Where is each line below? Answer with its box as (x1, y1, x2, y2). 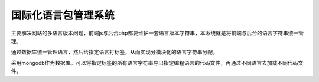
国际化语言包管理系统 (11, 9, 115, 22)
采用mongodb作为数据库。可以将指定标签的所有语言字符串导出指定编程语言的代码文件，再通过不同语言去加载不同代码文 (11, 59, 304, 66)
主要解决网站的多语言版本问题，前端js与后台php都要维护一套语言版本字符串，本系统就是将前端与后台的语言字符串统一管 (11, 29, 304, 37)
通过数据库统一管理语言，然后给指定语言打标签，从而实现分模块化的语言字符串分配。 (11, 48, 218, 55)
